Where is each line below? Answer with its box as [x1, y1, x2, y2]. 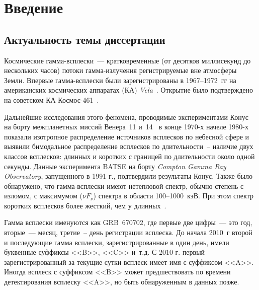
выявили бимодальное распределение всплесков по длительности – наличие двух [4, 141, 253, 152]
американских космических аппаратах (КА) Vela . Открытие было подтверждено [4, 85, 253, 95]
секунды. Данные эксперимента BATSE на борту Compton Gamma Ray [4, 161, 226, 171]
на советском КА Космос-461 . [4, 94, 99, 105]
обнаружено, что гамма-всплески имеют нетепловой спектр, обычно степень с [4, 180, 244, 191]
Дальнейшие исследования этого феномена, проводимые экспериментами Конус [4, 111, 248, 122]
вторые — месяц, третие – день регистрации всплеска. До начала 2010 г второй [4, 227, 252, 238]
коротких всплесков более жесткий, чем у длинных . [4, 200, 166, 210]
